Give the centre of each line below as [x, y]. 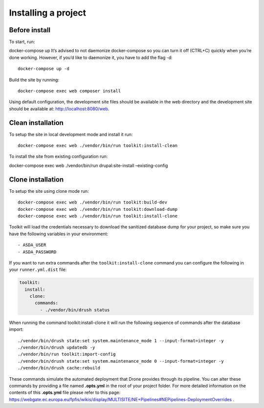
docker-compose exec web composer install [69, 91]
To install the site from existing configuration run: [58, 157]
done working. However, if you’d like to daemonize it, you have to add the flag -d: [91, 57]
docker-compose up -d [44, 69]
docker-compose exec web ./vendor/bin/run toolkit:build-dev [92, 202]
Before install [30, 30]
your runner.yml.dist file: [38, 270]
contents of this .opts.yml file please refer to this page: [65, 392]
